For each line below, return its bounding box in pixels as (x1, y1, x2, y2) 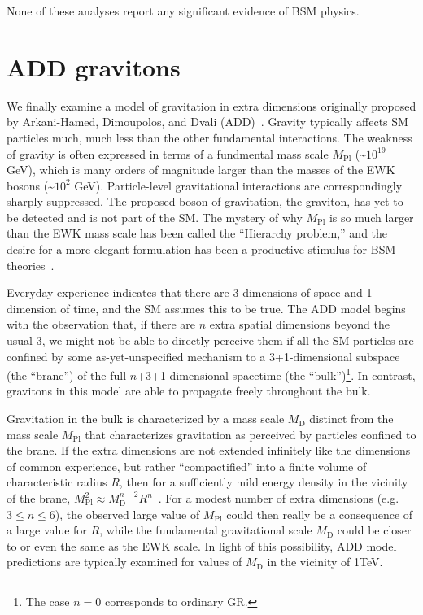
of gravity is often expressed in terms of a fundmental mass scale (7, 145, 329, 162)
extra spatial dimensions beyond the (209, 316, 390, 333)
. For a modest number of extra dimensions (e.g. (158, 490, 399, 507)
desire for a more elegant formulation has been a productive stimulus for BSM (7, 241, 396, 258)
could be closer (337, 521, 412, 539)
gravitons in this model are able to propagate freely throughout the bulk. (7, 382, 371, 399)
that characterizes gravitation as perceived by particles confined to (85, 425, 416, 443)
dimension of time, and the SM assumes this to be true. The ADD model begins (7, 299, 406, 316)
